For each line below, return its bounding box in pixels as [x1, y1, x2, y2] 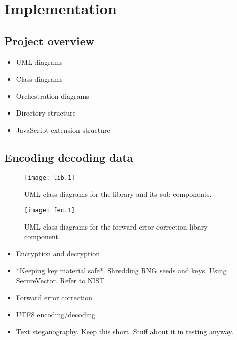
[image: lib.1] [24, 174, 75, 181]
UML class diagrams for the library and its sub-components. [24, 188, 212, 199]
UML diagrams [16, 56, 63, 67]
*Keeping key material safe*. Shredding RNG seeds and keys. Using [16, 265, 227, 276]
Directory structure [16, 107, 76, 118]
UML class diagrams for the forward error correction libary [24, 221, 208, 232]
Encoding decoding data [4, 149, 133, 165]
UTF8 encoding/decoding [16, 309, 96, 320]
